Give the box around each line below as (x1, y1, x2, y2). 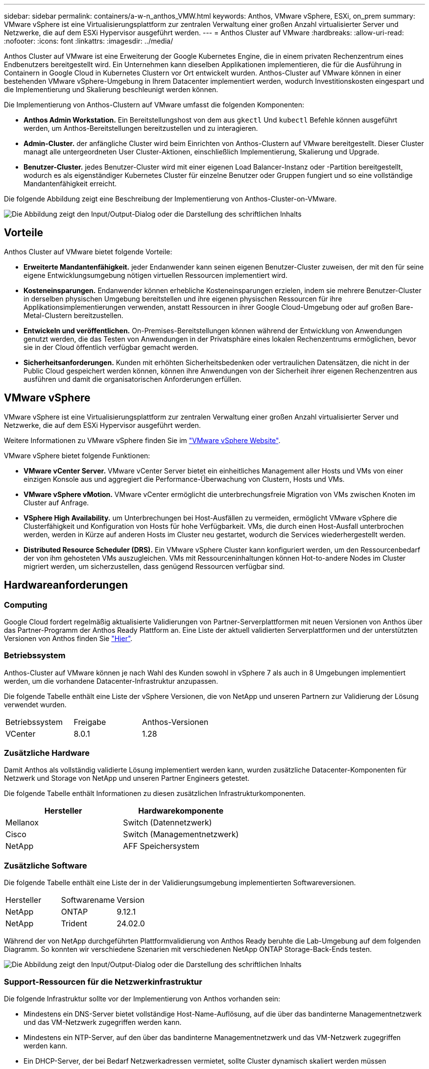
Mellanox (5, 818, 39, 828)
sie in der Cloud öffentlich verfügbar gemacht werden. (24, 343, 199, 351)
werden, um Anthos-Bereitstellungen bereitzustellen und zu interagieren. (24, 124, 258, 132)
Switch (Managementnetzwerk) (123, 829, 239, 840)
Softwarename (61, 895, 115, 905)
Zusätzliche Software (4, 860, 87, 870)
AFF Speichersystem (123, 841, 200, 851)
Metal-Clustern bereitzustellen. (24, 311, 123, 320)
